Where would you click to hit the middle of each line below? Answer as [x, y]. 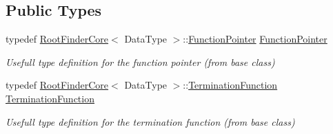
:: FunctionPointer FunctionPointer [255, 39]
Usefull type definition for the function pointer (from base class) [140, 62]
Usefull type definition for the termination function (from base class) [150, 121]
